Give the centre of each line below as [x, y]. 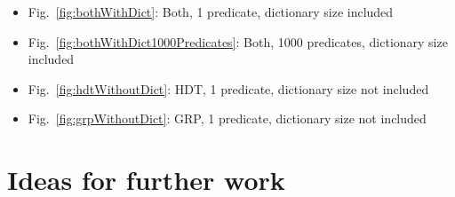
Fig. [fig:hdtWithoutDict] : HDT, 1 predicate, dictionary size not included [228, 88]
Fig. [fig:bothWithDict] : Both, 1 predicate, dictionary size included [211, 12]
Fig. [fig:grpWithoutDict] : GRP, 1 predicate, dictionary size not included [227, 118]
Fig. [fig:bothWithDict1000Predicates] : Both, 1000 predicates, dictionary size [238, 41]
